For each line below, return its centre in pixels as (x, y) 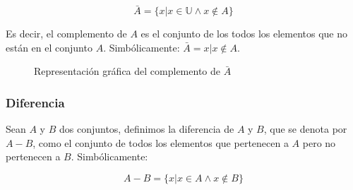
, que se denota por (305, 129)
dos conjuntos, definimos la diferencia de (146, 129)
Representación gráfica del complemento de (127, 71)
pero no (319, 142)
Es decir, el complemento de (66, 34)
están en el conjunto (49, 47)
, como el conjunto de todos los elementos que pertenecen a (161, 142)
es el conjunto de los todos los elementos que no (244, 34)
